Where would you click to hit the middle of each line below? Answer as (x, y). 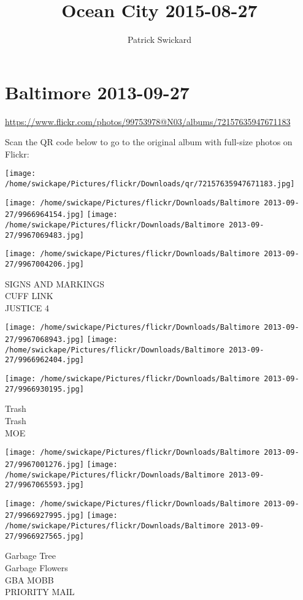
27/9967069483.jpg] (44, 235)
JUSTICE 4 (27, 307)
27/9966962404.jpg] (44, 360)
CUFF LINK (29, 296)
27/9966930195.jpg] (44, 389)
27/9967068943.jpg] (44, 340)
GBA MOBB (29, 579)
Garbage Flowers (36, 568)
